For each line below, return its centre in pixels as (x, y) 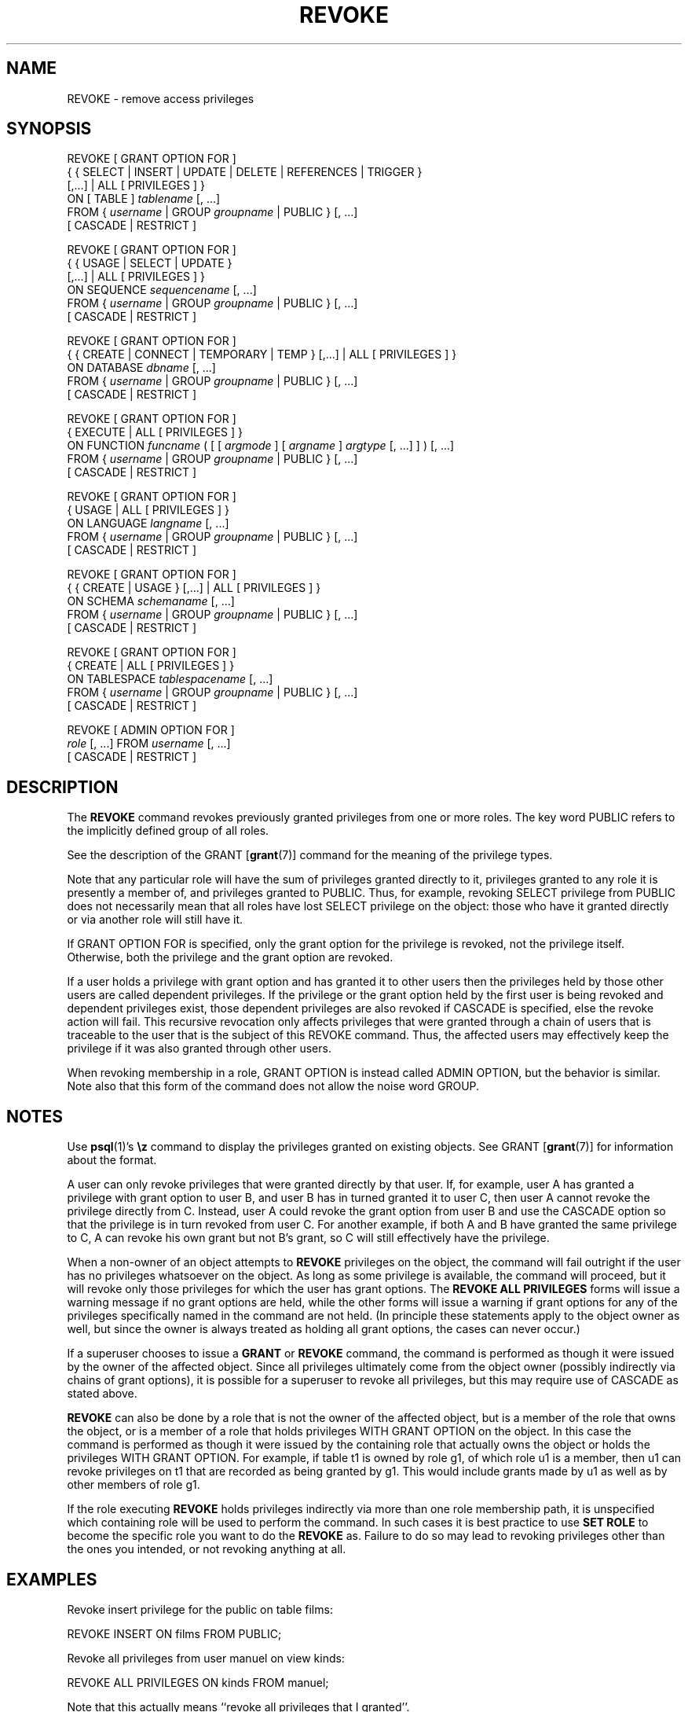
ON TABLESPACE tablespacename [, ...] (170, 679)
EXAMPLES (52, 1579)
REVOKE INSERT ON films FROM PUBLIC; (174, 1633)
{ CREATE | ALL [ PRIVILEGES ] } (151, 666)
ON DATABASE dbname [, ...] (141, 368)
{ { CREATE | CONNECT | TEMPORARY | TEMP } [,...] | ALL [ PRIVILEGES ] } (262, 355)
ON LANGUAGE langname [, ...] (148, 524)
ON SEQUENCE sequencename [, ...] (162, 290)
